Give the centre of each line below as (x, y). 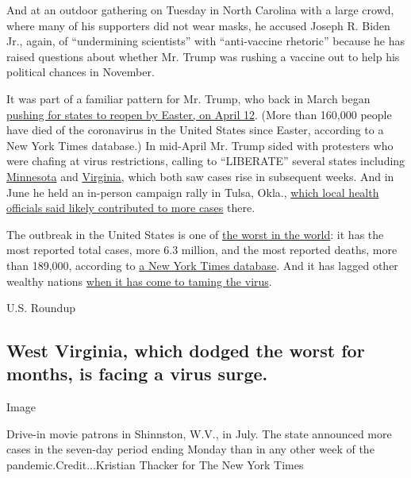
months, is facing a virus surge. (137, 374)
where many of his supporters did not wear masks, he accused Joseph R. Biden (198, 25)
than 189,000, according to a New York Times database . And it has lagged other (202, 265)
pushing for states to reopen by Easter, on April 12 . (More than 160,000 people (199, 114)
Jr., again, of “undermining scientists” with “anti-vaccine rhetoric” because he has (205, 41)
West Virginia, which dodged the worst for (186, 351)
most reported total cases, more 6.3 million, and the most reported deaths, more (202, 250)
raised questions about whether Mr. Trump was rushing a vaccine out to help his (203, 56)
